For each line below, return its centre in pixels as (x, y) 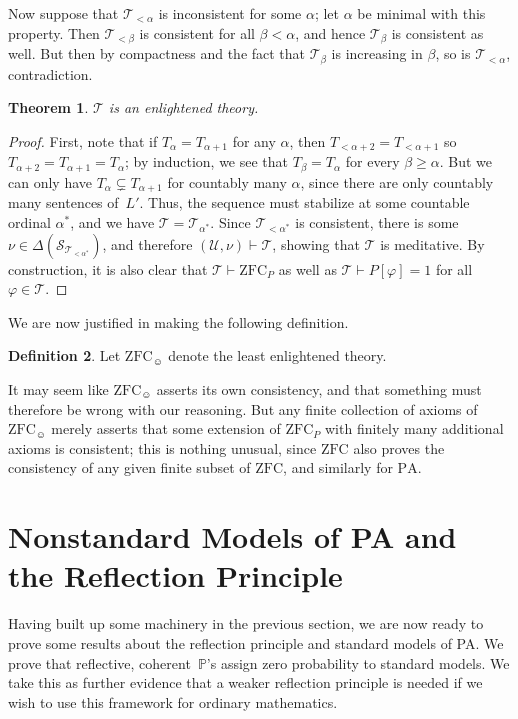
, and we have (112, 221)
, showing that (316, 243)
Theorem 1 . (48, 107)
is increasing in (377, 53)
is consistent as (437, 32)
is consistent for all (197, 32)
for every (372, 161)
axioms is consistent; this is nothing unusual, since (162, 447)
